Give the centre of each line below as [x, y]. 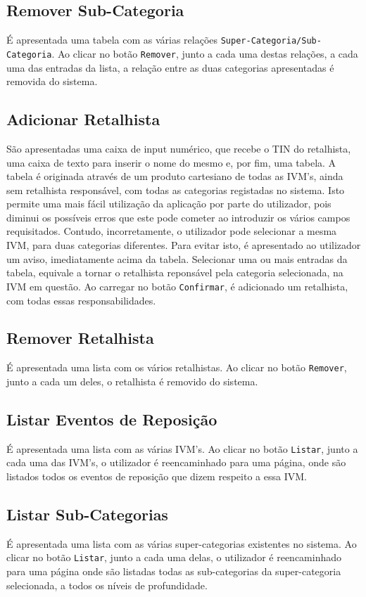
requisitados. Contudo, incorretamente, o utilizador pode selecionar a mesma [172, 231]
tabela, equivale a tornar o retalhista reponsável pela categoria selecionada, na [175, 272]
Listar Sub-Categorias [87, 514]
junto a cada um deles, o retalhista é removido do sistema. [132, 381]
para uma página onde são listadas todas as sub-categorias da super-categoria [174, 571]
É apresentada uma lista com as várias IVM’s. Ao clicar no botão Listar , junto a [182, 448]
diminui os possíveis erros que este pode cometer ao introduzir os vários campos [178, 217]
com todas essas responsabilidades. [81, 300]
